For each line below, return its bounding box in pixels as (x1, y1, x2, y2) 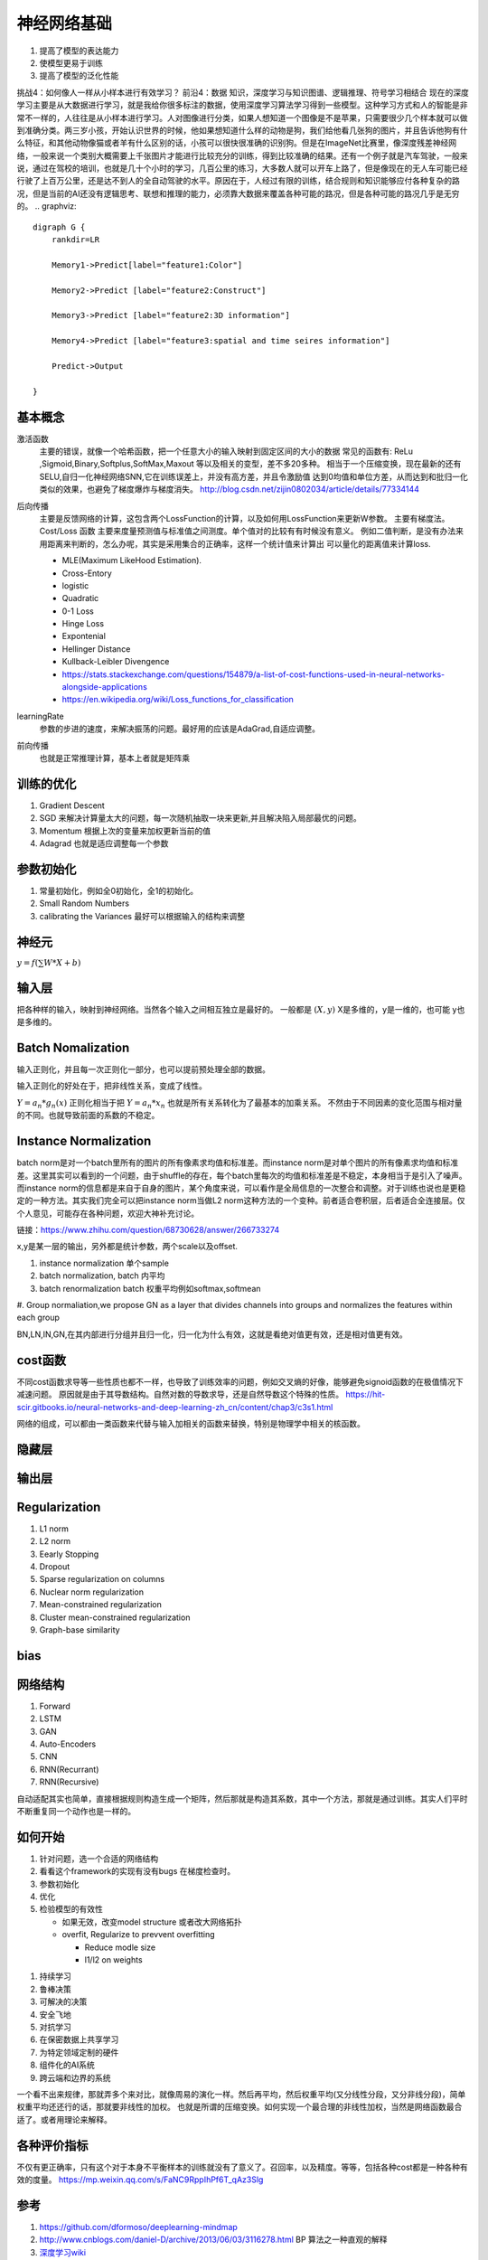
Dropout (39, 1561, 70, 1572)
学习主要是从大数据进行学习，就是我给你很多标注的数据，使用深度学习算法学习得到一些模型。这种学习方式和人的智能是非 (16, 99, 468, 110)
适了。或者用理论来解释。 (16, 2114, 112, 2124)
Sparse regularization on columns (39, 1574, 165, 1585)
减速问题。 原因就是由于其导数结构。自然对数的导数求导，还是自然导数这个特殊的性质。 (16, 1389, 343, 1400)
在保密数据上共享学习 (39, 2034, 119, 2045)
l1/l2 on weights (84, 1954, 144, 1965)
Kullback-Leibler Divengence (61, 656, 170, 667)
